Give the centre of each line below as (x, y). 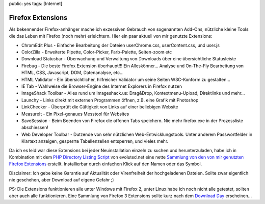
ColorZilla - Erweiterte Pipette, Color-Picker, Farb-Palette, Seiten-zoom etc (97, 52)
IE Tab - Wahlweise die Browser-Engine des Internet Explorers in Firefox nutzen (102, 86)
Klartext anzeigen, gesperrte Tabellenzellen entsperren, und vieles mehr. (95, 141)
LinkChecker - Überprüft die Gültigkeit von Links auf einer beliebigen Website (100, 107)
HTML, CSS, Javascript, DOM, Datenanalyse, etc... (72, 73)
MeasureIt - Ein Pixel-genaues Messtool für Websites (75, 114)
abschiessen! (35, 127)
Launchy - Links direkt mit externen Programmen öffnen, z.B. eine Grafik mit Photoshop (110, 100)
